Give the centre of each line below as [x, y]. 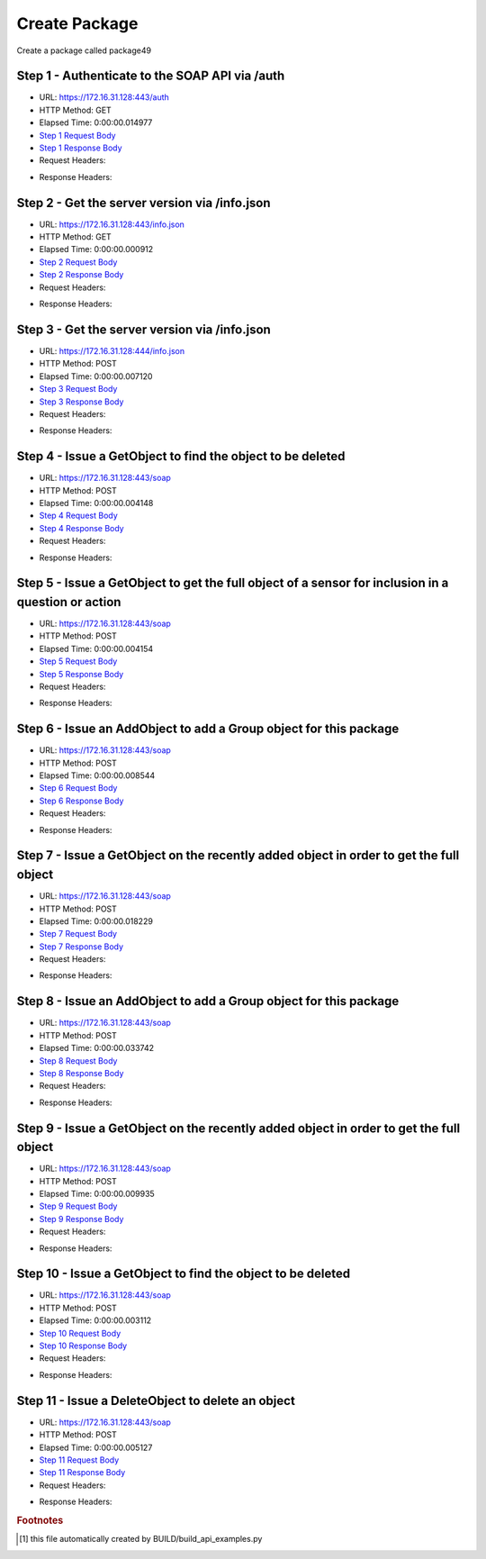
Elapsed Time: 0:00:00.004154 [96, 648]
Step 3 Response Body [81, 402]
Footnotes [40, 1520]
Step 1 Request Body [77, 135]
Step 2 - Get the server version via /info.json [144, 203]
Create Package [77, 23]
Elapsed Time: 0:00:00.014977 [96, 122]
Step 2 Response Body [81, 275]
